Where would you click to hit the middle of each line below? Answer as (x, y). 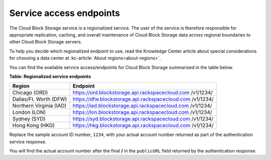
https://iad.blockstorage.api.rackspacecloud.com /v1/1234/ (142, 106)
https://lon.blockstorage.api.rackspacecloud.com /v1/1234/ (142, 112)
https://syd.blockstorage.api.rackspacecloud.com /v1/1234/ (143, 119)
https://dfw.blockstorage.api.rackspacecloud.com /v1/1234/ (143, 99)
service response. (28, 141)
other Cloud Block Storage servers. (46, 42)
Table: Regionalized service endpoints (50, 76)
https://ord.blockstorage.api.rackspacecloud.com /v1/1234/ (143, 92)
